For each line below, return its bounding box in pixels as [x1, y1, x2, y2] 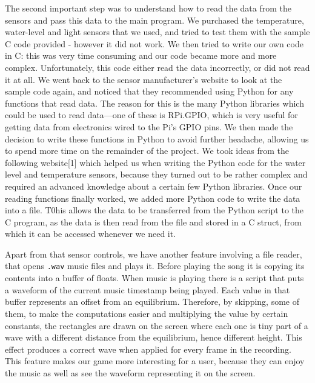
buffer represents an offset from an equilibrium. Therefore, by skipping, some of [5, 295, 299, 308]
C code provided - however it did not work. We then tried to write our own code [5, 37, 303, 50]
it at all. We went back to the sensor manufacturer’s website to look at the [5, 73, 282, 85]
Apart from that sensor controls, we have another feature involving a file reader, [5, 247, 302, 260]
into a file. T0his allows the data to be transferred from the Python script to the [5, 204, 304, 216]
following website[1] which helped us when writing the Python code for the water [5, 156, 306, 168]
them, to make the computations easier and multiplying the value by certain [5, 307, 288, 319]
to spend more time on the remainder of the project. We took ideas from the [5, 144, 289, 157]
